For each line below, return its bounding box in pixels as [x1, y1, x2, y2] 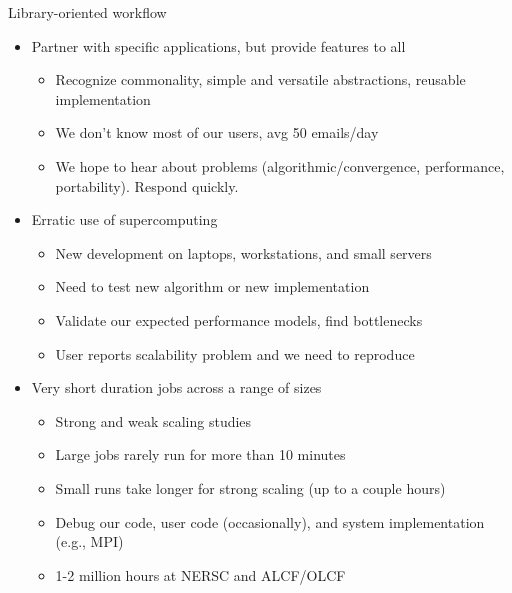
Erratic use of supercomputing [31, 209, 218, 230]
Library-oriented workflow [8, 2, 167, 22]
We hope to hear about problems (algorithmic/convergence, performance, [55, 155, 505, 176]
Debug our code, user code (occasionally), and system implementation [55, 511, 485, 532]
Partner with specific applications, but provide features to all [31, 35, 406, 56]
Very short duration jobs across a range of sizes [31, 377, 322, 398]
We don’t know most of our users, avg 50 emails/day [55, 122, 379, 143]
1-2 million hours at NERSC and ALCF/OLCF [55, 564, 346, 585]
